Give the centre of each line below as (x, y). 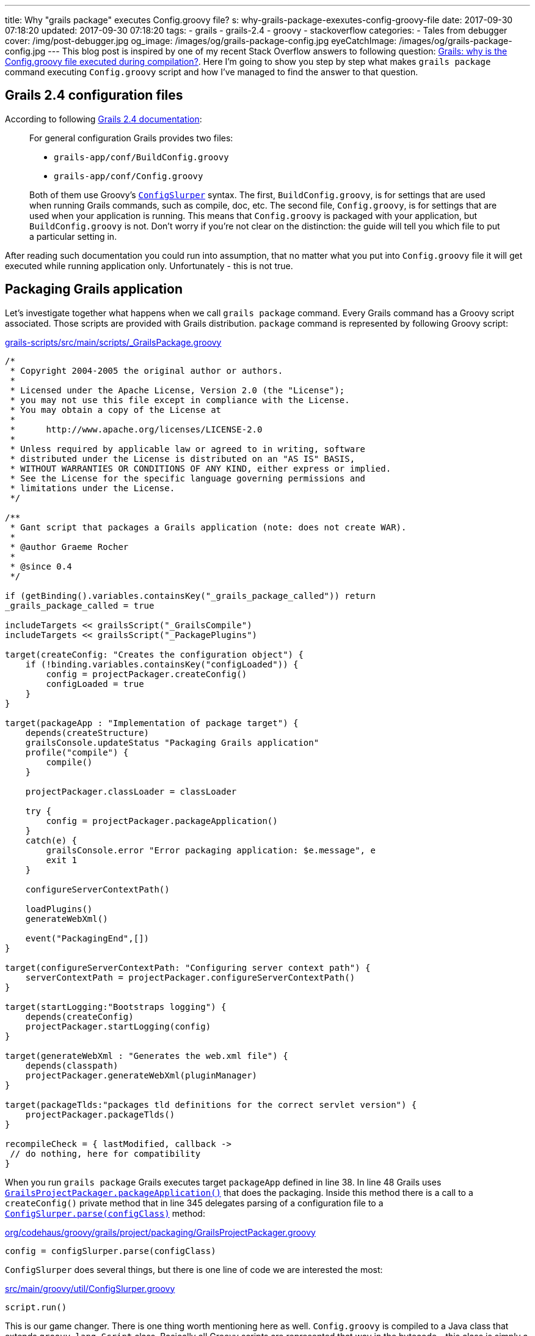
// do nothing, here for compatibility (105, 1153)
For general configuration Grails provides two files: (131, 138)
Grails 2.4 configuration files (94, 95)
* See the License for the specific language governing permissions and (188, 478)
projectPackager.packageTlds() (100, 1114)
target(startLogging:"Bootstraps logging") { (116, 1007)
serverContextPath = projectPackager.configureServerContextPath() (190, 977)
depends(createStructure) (87, 733)
